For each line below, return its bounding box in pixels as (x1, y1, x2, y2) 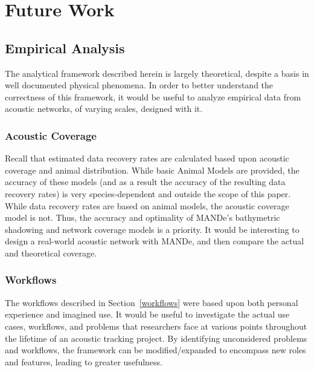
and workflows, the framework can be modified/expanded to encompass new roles (5, 344, 306, 356)
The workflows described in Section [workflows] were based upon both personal (5, 296, 298, 308)
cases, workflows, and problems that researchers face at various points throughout (5, 319, 307, 332)
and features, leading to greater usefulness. (5, 355, 162, 368)
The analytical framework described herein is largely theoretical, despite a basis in (5, 67, 309, 79)
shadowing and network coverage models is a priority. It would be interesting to (5, 223, 300, 235)
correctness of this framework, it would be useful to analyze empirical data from (5, 90, 301, 103)
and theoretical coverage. (5, 246, 97, 259)
